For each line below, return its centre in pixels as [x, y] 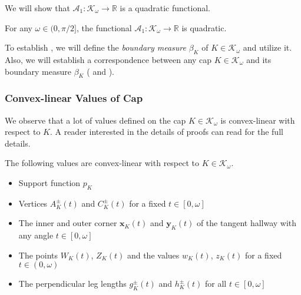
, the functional [104, 27]
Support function [49, 182]
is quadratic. [204, 27]
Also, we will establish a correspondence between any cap [108, 59]
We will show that [37, 8]
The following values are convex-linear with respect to [102, 163]
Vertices [33, 203]
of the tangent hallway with [247, 223]
